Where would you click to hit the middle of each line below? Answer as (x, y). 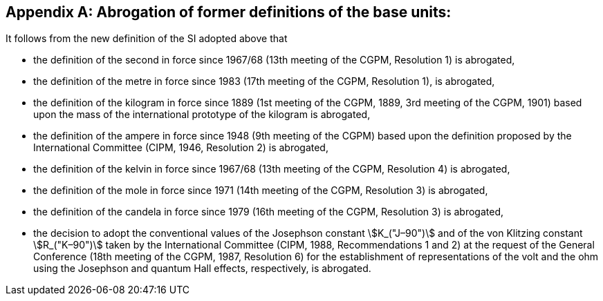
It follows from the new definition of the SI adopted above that (147, 39)
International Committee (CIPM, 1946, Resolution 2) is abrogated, (181, 148)
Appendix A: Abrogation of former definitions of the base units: (229, 12)
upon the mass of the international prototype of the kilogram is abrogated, (202, 115)
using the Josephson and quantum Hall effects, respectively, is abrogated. (202, 269)
